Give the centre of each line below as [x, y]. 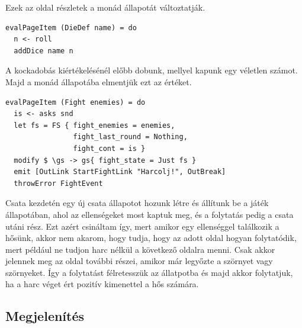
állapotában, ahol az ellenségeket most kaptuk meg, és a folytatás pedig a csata [150, 214]
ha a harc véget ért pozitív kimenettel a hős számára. [102, 284]
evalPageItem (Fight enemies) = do [75, 102]
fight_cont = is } [109, 148]
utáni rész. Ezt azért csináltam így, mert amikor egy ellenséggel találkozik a [142, 226]
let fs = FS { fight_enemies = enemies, [94, 125]
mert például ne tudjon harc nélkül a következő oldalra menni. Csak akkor [140, 249]
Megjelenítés [45, 316]
